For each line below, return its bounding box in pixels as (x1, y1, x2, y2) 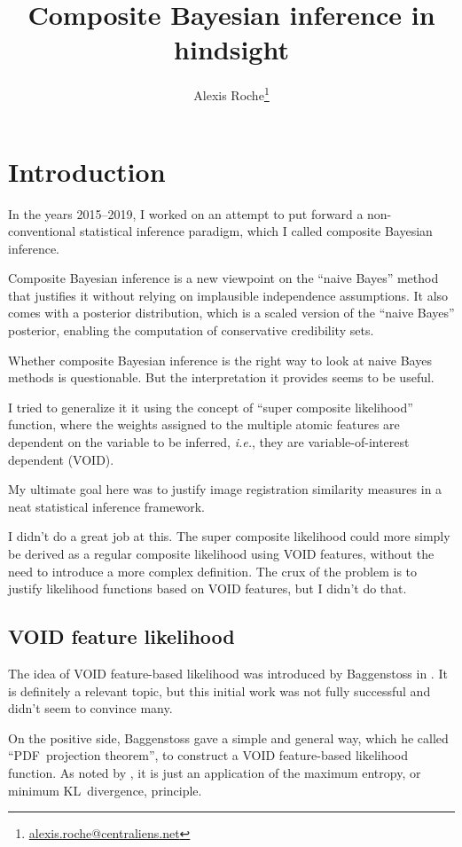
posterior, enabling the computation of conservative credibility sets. (8, 321, 374, 340)
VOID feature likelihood (8, 623, 235, 650)
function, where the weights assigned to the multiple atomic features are (8, 415, 400, 434)
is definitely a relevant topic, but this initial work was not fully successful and (8, 681, 431, 700)
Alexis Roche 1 (193, 83, 270, 104)
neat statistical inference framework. (8, 497, 205, 515)
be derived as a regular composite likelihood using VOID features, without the (8, 545, 435, 562)
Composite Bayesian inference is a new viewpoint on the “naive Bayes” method (8, 269, 439, 287)
